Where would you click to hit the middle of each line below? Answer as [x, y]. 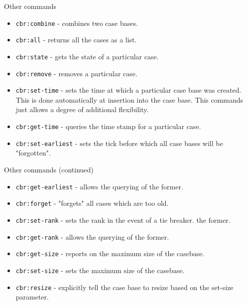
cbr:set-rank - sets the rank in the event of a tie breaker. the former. [123, 220]
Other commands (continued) [49, 169]
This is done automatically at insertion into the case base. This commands [129, 99]
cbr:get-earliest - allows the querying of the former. [99, 186]
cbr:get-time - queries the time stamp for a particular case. [108, 126]
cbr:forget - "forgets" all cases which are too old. [92, 203]
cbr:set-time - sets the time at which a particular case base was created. [128, 90]
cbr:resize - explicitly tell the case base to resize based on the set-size [124, 287]
